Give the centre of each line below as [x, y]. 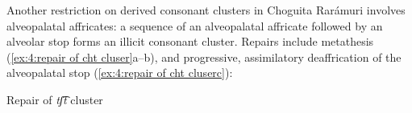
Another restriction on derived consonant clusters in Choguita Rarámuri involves [206, 10]
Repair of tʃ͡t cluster [55, 99]
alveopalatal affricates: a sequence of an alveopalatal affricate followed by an [195, 25]
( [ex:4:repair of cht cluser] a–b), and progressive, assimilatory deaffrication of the [204, 56]
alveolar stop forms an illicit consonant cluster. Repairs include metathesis [190, 41]
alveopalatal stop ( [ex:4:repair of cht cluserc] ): [120, 73]
